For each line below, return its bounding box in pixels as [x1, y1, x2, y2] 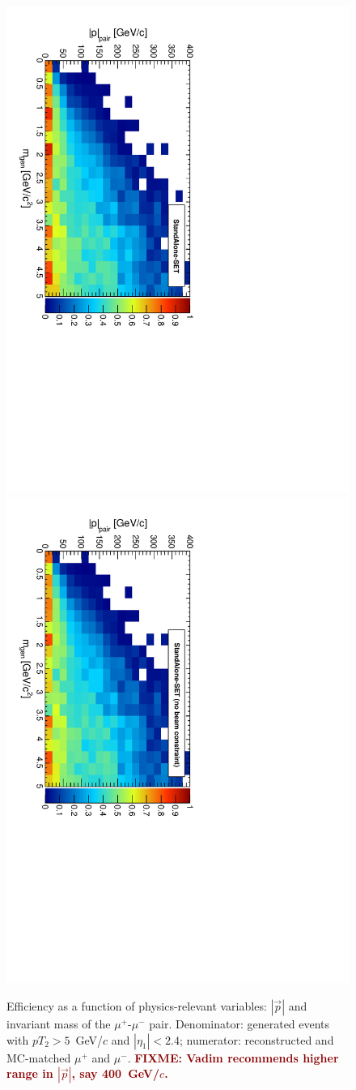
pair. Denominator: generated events [149, 1015, 330, 1032]
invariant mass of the [6, 1015, 111, 1032]
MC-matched [6, 1049, 71, 1066]
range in [6, 1065, 53, 1082]
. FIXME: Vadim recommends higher [127, 1049, 339, 1066]
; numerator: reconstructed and [180, 1031, 334, 1048]
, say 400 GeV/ [71, 1065, 160, 1082]
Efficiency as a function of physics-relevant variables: [6, 998, 267, 1015]
